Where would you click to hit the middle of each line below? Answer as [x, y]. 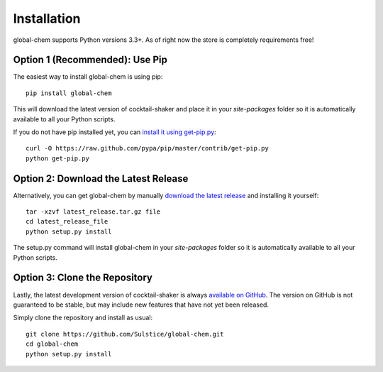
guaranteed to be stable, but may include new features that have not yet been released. [141, 305]
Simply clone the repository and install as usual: [83, 318]
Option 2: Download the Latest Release [101, 179]
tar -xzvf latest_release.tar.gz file [93, 212]
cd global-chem [52, 344]
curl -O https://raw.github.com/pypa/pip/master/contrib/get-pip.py [147, 148]
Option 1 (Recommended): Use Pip [90, 60]
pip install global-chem [69, 93]
